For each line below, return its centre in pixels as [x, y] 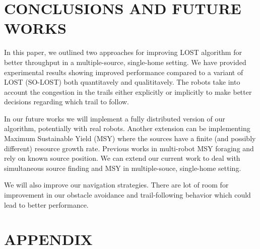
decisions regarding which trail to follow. [67, 102]
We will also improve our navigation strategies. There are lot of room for [116, 185]
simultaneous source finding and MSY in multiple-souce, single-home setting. [123, 168]
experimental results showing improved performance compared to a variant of [124, 72]
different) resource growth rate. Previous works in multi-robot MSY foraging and [129, 148]
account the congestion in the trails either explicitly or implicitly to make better [128, 91]
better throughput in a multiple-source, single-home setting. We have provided [125, 62]
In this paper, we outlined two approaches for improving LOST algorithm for [123, 52]
